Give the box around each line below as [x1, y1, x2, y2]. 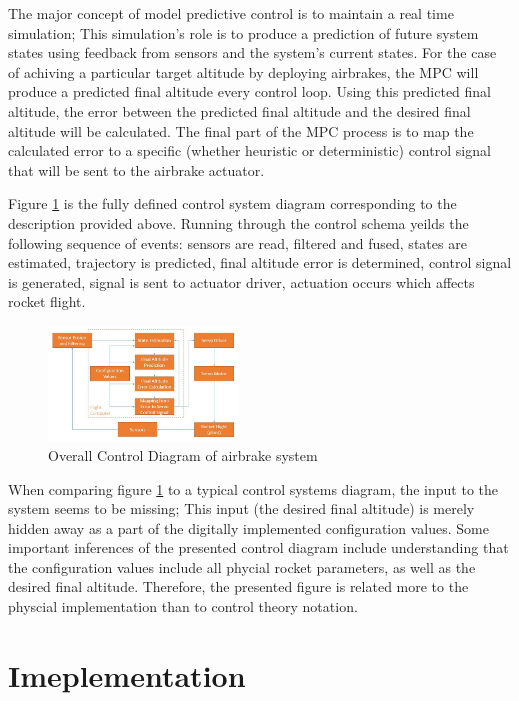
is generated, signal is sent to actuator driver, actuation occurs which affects [8, 271, 475, 292]
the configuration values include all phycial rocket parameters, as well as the [8, 556, 476, 577]
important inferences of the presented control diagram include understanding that [8, 537, 509, 558]
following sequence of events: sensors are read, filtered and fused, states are [8, 232, 467, 253]
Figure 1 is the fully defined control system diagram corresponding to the [8, 193, 457, 214]
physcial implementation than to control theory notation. [8, 596, 358, 617]
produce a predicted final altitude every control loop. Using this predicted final [8, 81, 492, 102]
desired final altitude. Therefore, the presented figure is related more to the [8, 576, 469, 597]
